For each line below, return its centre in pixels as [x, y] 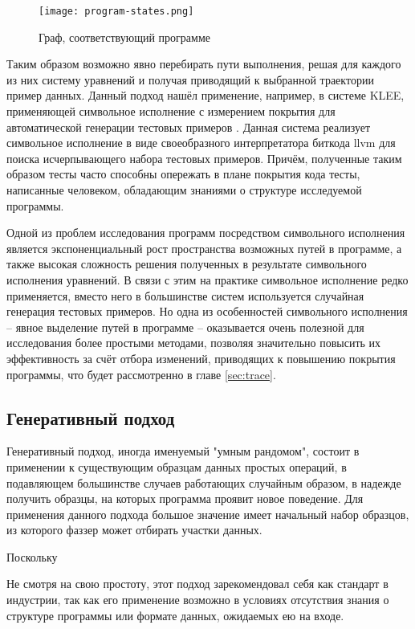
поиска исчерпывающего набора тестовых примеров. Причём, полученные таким [204, 158]
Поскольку [32, 556]
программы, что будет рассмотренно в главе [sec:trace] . [141, 374]
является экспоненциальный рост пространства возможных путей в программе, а [204, 248]
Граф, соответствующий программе [124, 37]
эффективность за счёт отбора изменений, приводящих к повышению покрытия [201, 358]
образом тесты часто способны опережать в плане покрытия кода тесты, [183, 174]
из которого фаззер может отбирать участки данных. [134, 530]
